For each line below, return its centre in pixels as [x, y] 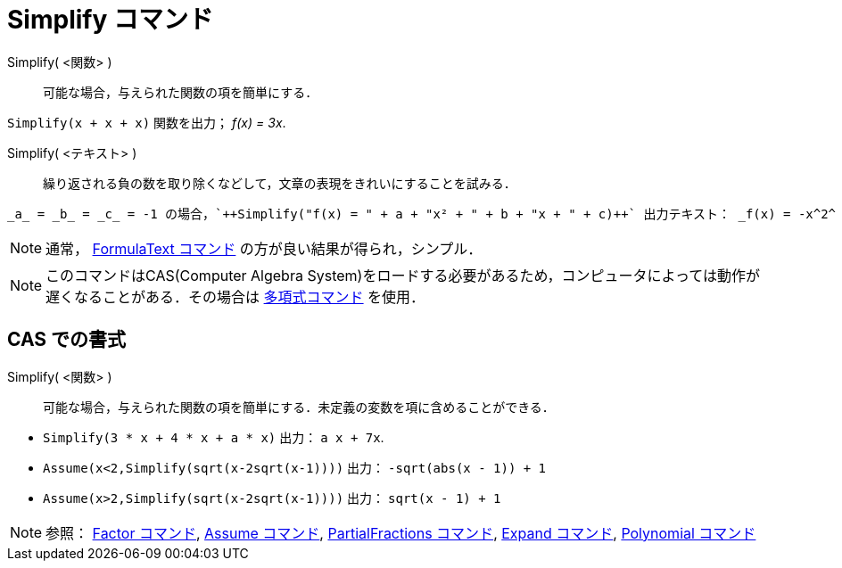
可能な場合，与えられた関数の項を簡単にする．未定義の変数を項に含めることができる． [299, 407]
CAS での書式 [67, 340]
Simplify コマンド [110, 20]
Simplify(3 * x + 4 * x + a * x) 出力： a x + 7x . [214, 437]
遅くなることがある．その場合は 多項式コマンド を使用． [235, 296]
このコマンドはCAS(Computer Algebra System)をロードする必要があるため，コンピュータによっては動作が [403, 275]
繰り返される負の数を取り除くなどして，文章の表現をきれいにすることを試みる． [280, 183]
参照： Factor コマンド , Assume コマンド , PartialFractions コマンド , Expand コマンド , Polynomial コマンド [401, 533]
